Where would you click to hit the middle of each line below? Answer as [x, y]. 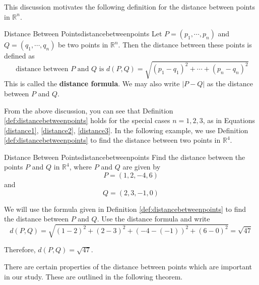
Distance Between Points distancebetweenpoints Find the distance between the [125, 157]
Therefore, [20, 249]
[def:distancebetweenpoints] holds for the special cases [87, 120]
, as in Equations [229, 120]
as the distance [230, 83]
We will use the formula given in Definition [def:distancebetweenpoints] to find [125, 209]
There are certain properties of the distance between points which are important [128, 266]
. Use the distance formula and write [153, 219]
